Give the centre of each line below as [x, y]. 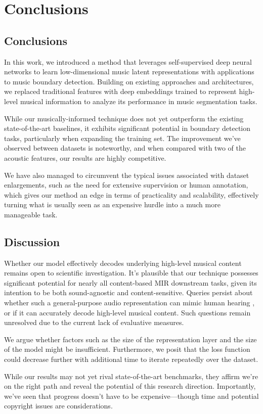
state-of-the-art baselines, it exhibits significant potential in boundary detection [127, 128]
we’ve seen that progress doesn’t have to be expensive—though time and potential [131, 396]
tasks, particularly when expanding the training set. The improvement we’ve [122, 138]
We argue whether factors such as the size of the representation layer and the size [130, 339]
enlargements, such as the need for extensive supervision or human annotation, [126, 185]
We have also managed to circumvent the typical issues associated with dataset [127, 175]
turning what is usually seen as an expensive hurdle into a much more [112, 204]
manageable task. [31, 214]
